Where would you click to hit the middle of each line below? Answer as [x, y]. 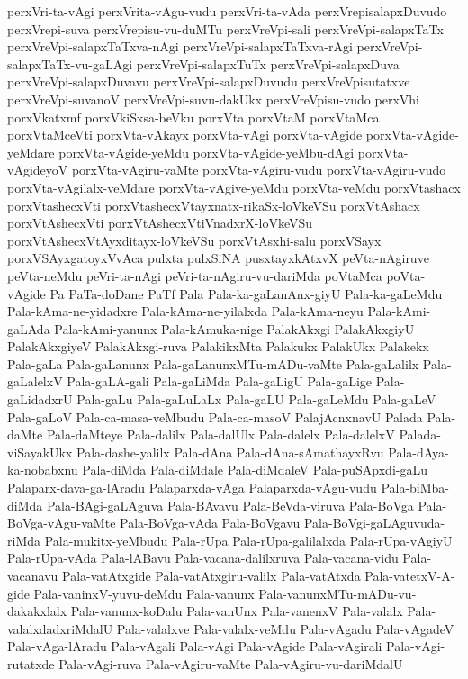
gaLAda [29, 328]
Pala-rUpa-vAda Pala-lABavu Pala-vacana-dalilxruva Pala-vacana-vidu [203, 558]
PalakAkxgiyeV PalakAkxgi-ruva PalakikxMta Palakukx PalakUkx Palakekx [218, 346]
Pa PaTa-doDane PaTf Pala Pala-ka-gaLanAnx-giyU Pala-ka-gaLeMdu [246, 293]
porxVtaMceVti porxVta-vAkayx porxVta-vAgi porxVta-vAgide [185, 135]
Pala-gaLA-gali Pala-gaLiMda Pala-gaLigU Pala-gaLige [220, 381]
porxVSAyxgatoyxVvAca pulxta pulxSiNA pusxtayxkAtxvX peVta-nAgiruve [218, 258]
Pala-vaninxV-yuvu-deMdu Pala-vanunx [144, 593]
